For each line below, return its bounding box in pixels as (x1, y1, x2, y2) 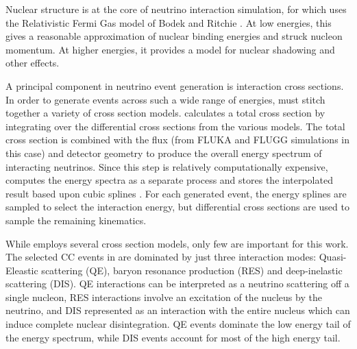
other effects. (5, 56, 60, 70)
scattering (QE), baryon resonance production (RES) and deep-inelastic (41, 263, 343, 277)
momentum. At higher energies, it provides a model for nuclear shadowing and (5, 42, 335, 56)
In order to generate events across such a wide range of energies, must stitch (5, 92, 325, 106)
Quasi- (319, 250, 347, 264)
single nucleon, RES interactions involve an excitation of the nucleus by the (5, 289, 322, 304)
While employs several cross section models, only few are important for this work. (5, 236, 349, 250)
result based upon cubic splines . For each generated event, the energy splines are (5, 186, 347, 200)
